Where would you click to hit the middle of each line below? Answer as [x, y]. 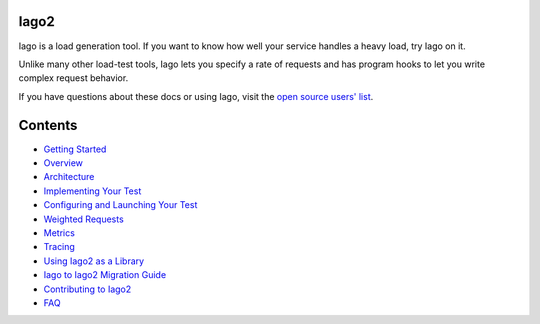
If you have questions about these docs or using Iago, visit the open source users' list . [196, 96]
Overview [63, 162]
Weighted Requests [83, 219]
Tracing [59, 247]
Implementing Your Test [92, 191]
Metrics [59, 232]
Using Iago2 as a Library [94, 261]
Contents [48, 125]
